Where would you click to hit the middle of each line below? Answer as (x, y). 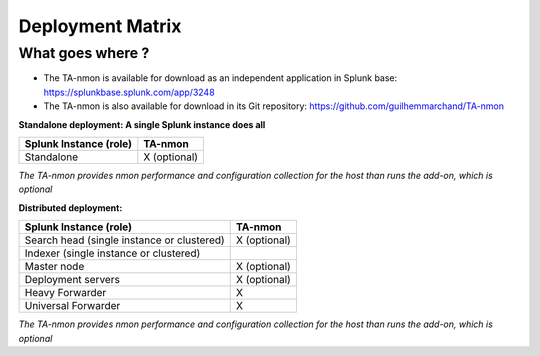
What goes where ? (84, 53)
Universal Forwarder (72, 306)
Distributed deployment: (70, 207)
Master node (54, 267)
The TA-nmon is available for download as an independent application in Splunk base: (220, 78)
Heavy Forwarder (65, 293)
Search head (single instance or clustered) (124, 240)
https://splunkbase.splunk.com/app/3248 (129, 92)
